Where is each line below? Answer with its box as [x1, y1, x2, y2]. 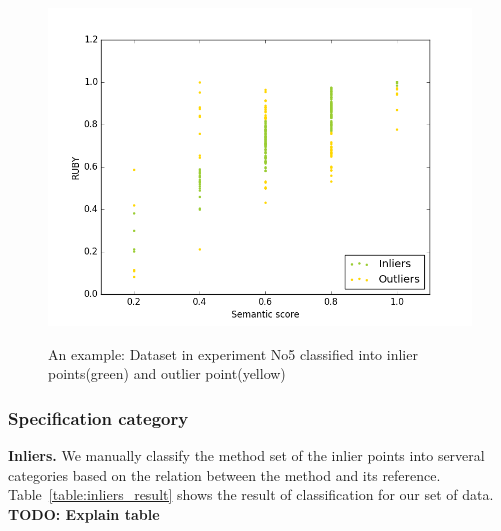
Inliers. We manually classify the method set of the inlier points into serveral [8, 445, 485, 465]
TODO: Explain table [8, 503, 160, 524]
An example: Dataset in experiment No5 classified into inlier [48, 343, 418, 364]
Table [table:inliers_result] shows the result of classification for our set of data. [8, 484, 494, 505]
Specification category [8, 405, 189, 430]
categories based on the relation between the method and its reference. [8, 464, 441, 485]
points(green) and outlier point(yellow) [48, 363, 286, 384]
